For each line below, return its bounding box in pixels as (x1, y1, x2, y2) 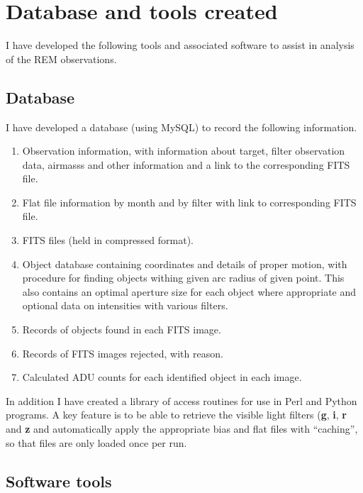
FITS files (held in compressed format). (22, 233, 194, 248)
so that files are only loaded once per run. (6, 435, 187, 450)
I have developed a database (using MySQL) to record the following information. (6, 119, 357, 134)
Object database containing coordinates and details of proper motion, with (22, 256, 347, 271)
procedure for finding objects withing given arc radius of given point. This (22, 270, 345, 285)
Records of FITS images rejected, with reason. (22, 345, 223, 360)
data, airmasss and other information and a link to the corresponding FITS (22, 157, 350, 172)
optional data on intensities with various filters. (22, 298, 228, 313)
